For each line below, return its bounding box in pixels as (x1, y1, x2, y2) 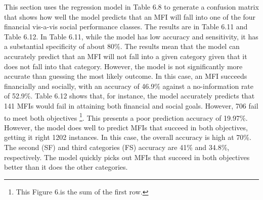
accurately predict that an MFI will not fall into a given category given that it (4, 51, 247, 61)
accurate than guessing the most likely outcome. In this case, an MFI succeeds (4, 71, 247, 81)
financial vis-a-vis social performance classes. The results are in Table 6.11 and (4, 21, 248, 32)
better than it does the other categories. (4, 162, 128, 172)
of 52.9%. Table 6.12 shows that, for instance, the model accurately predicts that (4, 90, 255, 101)
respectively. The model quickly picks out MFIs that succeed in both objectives (4, 152, 250, 162)
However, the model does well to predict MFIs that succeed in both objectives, (4, 122, 248, 132)
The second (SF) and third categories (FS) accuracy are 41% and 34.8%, (4, 141, 230, 152)
